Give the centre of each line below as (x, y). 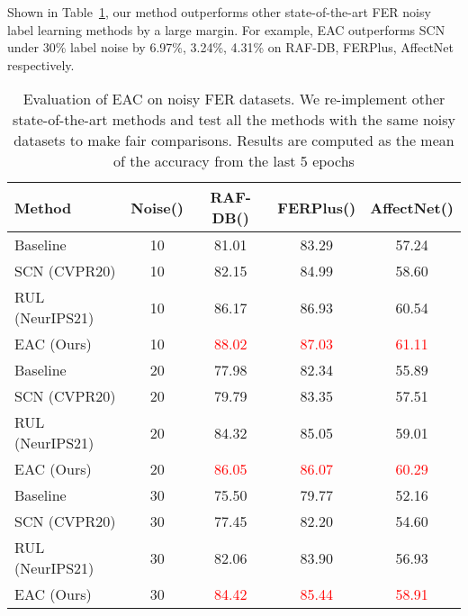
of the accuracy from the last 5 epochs (234, 161)
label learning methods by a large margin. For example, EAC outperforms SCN (226, 29)
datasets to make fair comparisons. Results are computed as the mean (234, 140)
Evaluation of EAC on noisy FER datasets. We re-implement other (234, 99)
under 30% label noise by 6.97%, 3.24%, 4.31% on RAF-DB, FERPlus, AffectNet (231, 47)
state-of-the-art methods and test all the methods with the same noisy (234, 120)
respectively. (41, 64)
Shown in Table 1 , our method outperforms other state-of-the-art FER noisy (219, 12)
